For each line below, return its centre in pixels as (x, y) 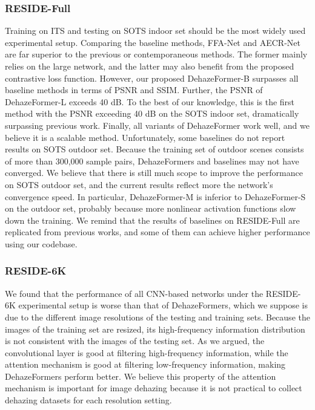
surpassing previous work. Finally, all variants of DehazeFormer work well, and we (157, 125)
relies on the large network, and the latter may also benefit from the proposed (150, 66)
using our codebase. (41, 243)
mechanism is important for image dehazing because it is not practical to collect (154, 388)
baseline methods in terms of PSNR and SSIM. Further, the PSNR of (134, 90)
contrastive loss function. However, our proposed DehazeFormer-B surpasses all (152, 78)
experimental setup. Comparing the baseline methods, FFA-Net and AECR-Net (153, 42)
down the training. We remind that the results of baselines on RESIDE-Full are (152, 220)
